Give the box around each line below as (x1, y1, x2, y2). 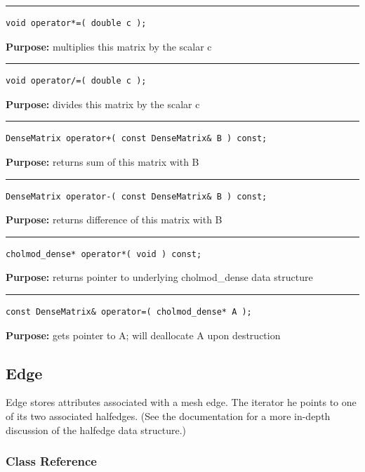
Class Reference (6, 452, 97, 470)
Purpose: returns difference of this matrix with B (6, 212, 223, 227)
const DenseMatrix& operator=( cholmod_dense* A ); (6, 306, 252, 317)
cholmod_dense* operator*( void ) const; (6, 249, 202, 259)
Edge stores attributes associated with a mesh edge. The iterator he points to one (6, 395, 357, 409)
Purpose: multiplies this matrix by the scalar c (6, 39, 212, 53)
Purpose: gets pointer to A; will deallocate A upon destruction (6, 327, 281, 342)
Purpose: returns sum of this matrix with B (6, 154, 199, 169)
